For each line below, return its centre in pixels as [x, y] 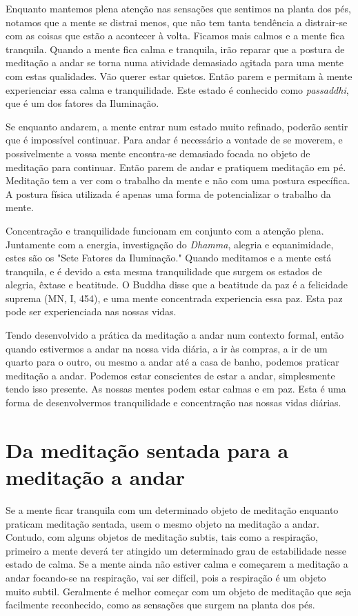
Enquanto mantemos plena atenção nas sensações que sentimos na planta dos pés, [178, 8]
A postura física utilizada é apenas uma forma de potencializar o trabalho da [168, 193]
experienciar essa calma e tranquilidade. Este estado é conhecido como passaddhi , [177, 89]
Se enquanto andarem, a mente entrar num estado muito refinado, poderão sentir [177, 126]
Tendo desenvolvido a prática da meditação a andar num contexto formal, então [175, 335]
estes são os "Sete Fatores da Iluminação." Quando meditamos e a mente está [169, 258]
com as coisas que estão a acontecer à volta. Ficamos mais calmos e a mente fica [175, 36]
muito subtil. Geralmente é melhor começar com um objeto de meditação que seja [179, 591]
